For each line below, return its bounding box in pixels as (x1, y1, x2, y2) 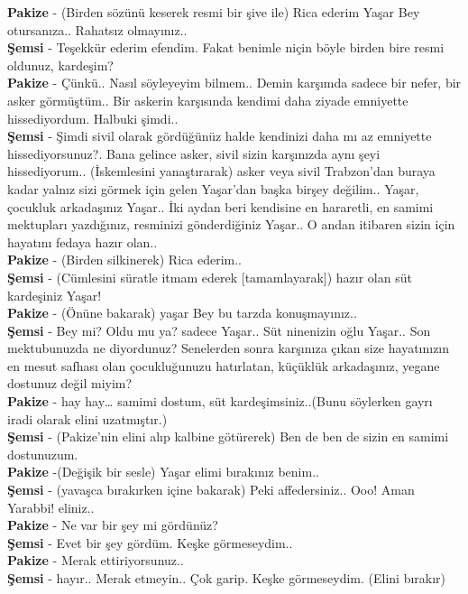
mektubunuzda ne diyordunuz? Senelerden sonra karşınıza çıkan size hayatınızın (7, 339, 450, 357)
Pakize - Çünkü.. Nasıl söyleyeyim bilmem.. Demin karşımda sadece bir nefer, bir (7, 73, 462, 92)
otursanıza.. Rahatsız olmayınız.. (7, 20, 188, 39)
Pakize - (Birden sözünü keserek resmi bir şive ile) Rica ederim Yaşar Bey (7, 3, 420, 21)
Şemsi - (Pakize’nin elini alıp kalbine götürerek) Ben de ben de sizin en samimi (7, 427, 449, 446)
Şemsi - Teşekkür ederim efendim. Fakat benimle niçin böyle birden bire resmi (7, 38, 445, 57)
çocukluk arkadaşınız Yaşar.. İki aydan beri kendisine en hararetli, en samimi (7, 197, 434, 216)
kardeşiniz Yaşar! (7, 285, 102, 304)
